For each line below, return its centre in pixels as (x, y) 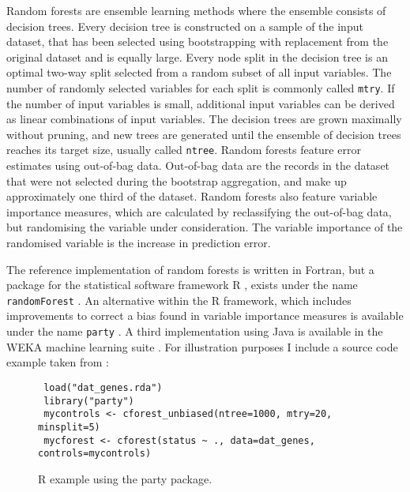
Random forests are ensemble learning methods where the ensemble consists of (196, 10)
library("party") (89, 401)
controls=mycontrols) (95, 454)
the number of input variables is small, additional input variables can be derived (201, 103)
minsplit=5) (69, 427)
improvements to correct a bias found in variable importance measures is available (205, 315)
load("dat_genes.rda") (103, 387)
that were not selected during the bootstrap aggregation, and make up (177, 180)
